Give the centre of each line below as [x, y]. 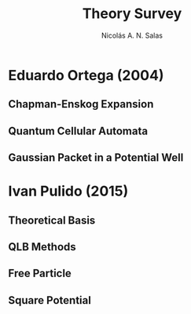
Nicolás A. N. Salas [132, 35]
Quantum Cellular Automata [78, 131]
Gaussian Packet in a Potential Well [96, 158]
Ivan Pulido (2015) [68, 191]
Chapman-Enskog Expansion [81, 104]
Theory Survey [132, 14]
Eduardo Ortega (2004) [86, 75]
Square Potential [50, 300]
